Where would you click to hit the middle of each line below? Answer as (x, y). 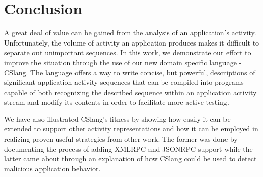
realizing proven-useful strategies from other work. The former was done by (121, 139)
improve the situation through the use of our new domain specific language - (123, 62)
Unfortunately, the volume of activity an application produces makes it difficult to (132, 42)
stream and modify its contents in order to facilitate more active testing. (117, 102)
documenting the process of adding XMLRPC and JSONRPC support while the (128, 148)
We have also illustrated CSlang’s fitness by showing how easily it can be (117, 119)
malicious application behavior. (52, 168)
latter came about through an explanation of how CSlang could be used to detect (130, 159)
